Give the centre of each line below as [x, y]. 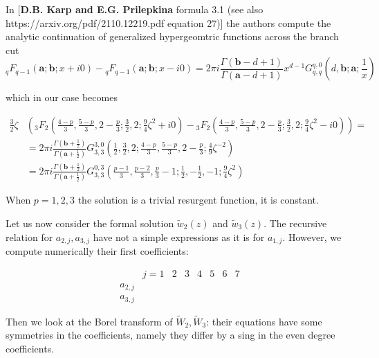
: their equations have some [264, 321]
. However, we [312, 236]
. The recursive [295, 223]
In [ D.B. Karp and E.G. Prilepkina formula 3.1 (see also [135, 9]
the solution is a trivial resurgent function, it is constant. [198, 200]
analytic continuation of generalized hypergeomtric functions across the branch [172, 36]
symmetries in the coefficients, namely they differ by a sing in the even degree [170, 335]
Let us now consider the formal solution [90, 223]
